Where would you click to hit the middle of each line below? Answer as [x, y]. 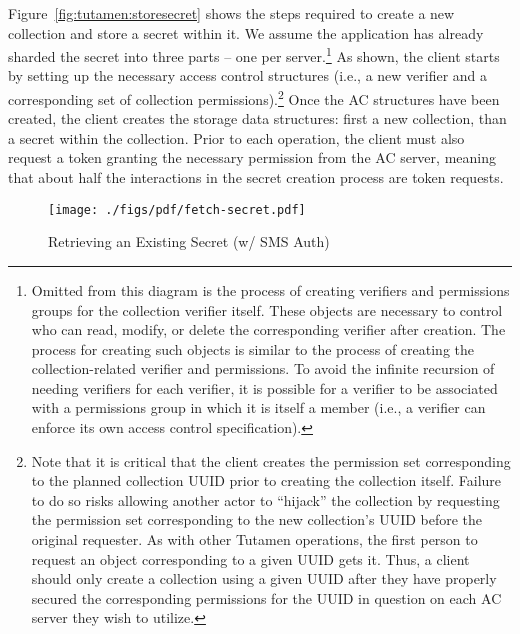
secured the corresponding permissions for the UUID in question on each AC [266, 597]
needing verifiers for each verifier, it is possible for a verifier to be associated [264, 387]
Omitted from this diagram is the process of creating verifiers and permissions [270, 289]
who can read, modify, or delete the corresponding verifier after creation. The [268, 329]
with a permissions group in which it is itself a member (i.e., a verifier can [258, 407]
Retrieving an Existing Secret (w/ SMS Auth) [189, 241]
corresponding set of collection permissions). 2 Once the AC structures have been [254, 97]
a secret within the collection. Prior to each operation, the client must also [236, 137]
